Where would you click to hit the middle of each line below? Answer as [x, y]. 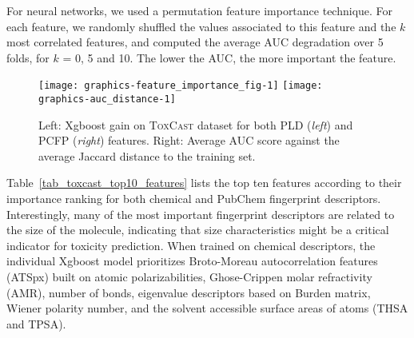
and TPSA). [36, 323]
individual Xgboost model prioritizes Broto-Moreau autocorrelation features [192, 261]
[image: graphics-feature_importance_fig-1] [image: [181, 86]
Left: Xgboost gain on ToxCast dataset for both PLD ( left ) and [196, 124]
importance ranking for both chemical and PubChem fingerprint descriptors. [194, 199]
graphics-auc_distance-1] [107, 99]
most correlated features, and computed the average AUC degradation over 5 [195, 42]
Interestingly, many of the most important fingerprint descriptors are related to [201, 214]
